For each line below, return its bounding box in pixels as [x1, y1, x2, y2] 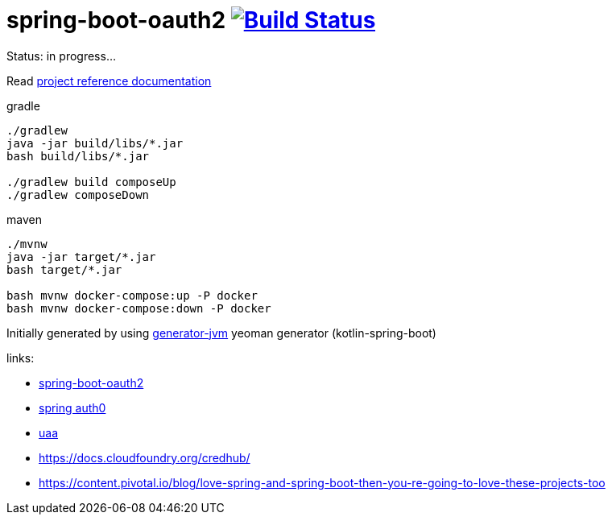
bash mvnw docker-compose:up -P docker [6, 288, 258, 302]
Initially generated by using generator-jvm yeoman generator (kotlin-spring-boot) [6, 325, 436, 340]
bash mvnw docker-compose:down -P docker [6, 301, 271, 315]
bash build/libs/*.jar [6, 149, 150, 163]
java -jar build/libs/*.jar [6, 136, 184, 150]
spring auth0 [39, 400, 106, 415]
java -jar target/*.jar [6, 250, 156, 263]
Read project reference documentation [6, 73, 212, 88]
